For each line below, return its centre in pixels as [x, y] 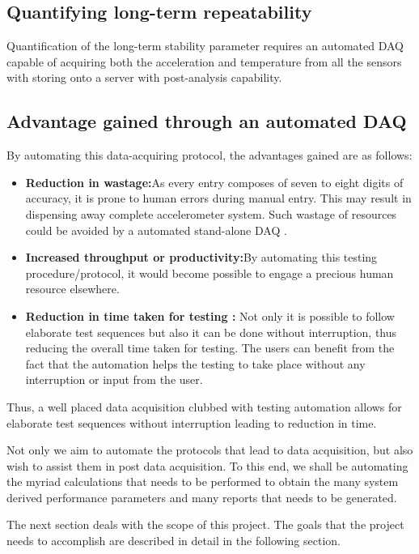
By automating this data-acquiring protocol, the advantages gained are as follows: [209, 155]
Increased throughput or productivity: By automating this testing [201, 257]
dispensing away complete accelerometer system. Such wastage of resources [211, 213]
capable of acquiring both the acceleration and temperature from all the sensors [204, 61]
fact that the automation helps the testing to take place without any [195, 363]
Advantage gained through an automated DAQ [207, 121]
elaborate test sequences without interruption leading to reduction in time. [192, 422]
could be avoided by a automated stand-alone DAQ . [156, 230]
